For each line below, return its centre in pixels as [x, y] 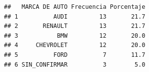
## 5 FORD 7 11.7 [75, 55]
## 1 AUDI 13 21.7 [75, 16]
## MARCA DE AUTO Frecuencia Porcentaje [75, 7]
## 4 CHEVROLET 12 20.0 [75, 45]
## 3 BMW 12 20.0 [75, 36]
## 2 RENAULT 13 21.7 [75, 26]
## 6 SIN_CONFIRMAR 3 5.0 [75, 64]
